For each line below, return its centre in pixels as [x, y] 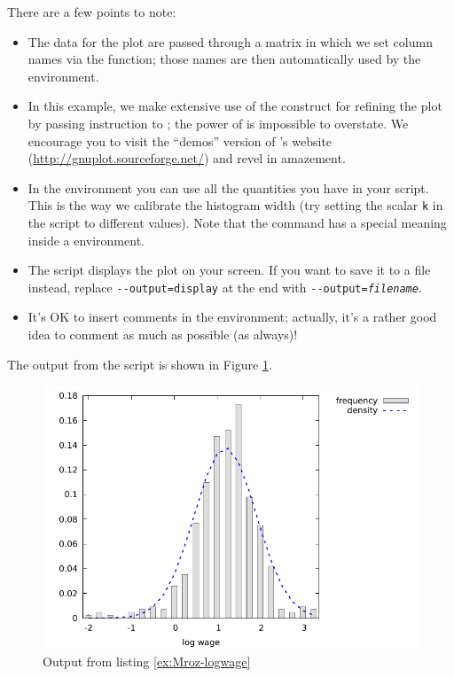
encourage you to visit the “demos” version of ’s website [180, 140]
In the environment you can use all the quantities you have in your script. [228, 187]
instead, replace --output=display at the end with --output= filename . [225, 287]
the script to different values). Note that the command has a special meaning [237, 222]
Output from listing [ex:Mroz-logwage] [147, 661]
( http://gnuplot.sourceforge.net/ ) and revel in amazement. [187, 158]
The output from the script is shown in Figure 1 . [140, 364]
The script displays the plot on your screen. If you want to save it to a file [229, 270]
